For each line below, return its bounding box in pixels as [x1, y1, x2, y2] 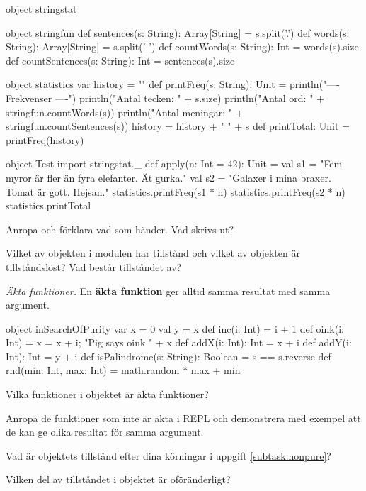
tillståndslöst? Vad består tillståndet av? [6, 259, 182, 274]
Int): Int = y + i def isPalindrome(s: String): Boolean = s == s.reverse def [6, 348, 331, 363]
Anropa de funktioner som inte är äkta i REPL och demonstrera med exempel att [6, 410, 361, 425]
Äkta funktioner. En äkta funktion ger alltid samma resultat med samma [6, 283, 331, 298]
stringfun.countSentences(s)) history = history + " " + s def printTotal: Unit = [6, 118, 350, 133]
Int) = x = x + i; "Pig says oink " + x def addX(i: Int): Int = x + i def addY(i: [6, 335, 352, 350]
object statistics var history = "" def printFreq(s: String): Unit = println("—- [6, 77, 340, 92]
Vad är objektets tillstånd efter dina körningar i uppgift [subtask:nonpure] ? [6, 448, 331, 463]
